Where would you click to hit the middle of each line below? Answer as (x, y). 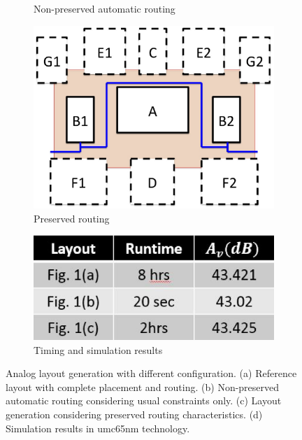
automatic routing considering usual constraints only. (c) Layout (144, 400)
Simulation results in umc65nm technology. (98, 428)
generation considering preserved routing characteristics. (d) (134, 414)
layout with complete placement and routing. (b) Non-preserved (143, 386)
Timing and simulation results (98, 349)
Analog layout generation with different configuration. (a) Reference (151, 373)
